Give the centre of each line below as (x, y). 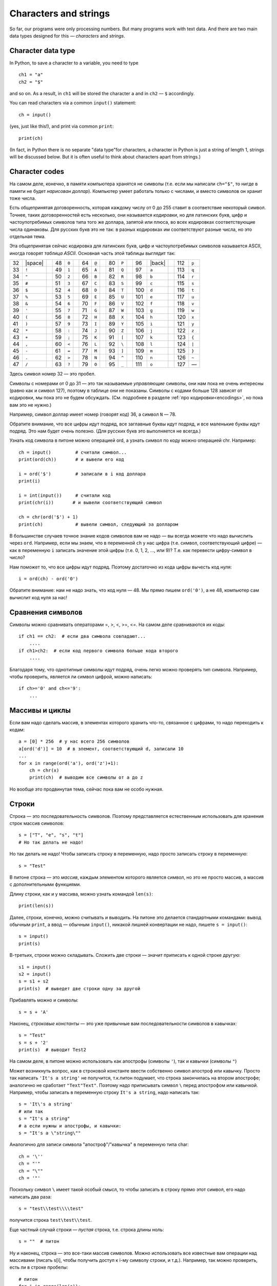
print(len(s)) (36, 906)
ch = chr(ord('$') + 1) (48, 517)
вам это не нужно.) (31, 405)
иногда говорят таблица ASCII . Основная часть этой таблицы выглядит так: (92, 253)
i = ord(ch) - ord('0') (48, 578)
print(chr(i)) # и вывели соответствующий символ (90, 503)
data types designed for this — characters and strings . (67, 35)
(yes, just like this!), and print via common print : (62, 127)
